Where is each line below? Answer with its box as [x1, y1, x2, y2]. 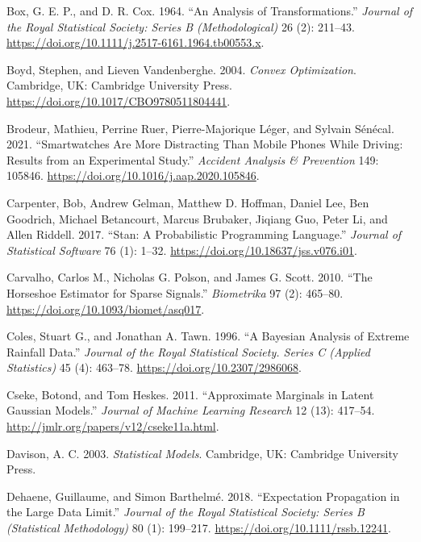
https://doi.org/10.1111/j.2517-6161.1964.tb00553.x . [6, 34, 265, 51]
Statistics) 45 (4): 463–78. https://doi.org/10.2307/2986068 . [6, 359, 302, 376]
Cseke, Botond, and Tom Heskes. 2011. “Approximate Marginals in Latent [6, 386, 374, 402]
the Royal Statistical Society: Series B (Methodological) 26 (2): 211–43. [6, 18, 355, 35]
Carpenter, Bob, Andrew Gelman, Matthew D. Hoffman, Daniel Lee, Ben [6, 194, 369, 211]
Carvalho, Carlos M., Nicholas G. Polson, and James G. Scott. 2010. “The [6, 269, 373, 286]
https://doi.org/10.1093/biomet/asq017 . [6, 300, 205, 317]
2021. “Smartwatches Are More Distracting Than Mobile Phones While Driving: [6, 135, 403, 152]
